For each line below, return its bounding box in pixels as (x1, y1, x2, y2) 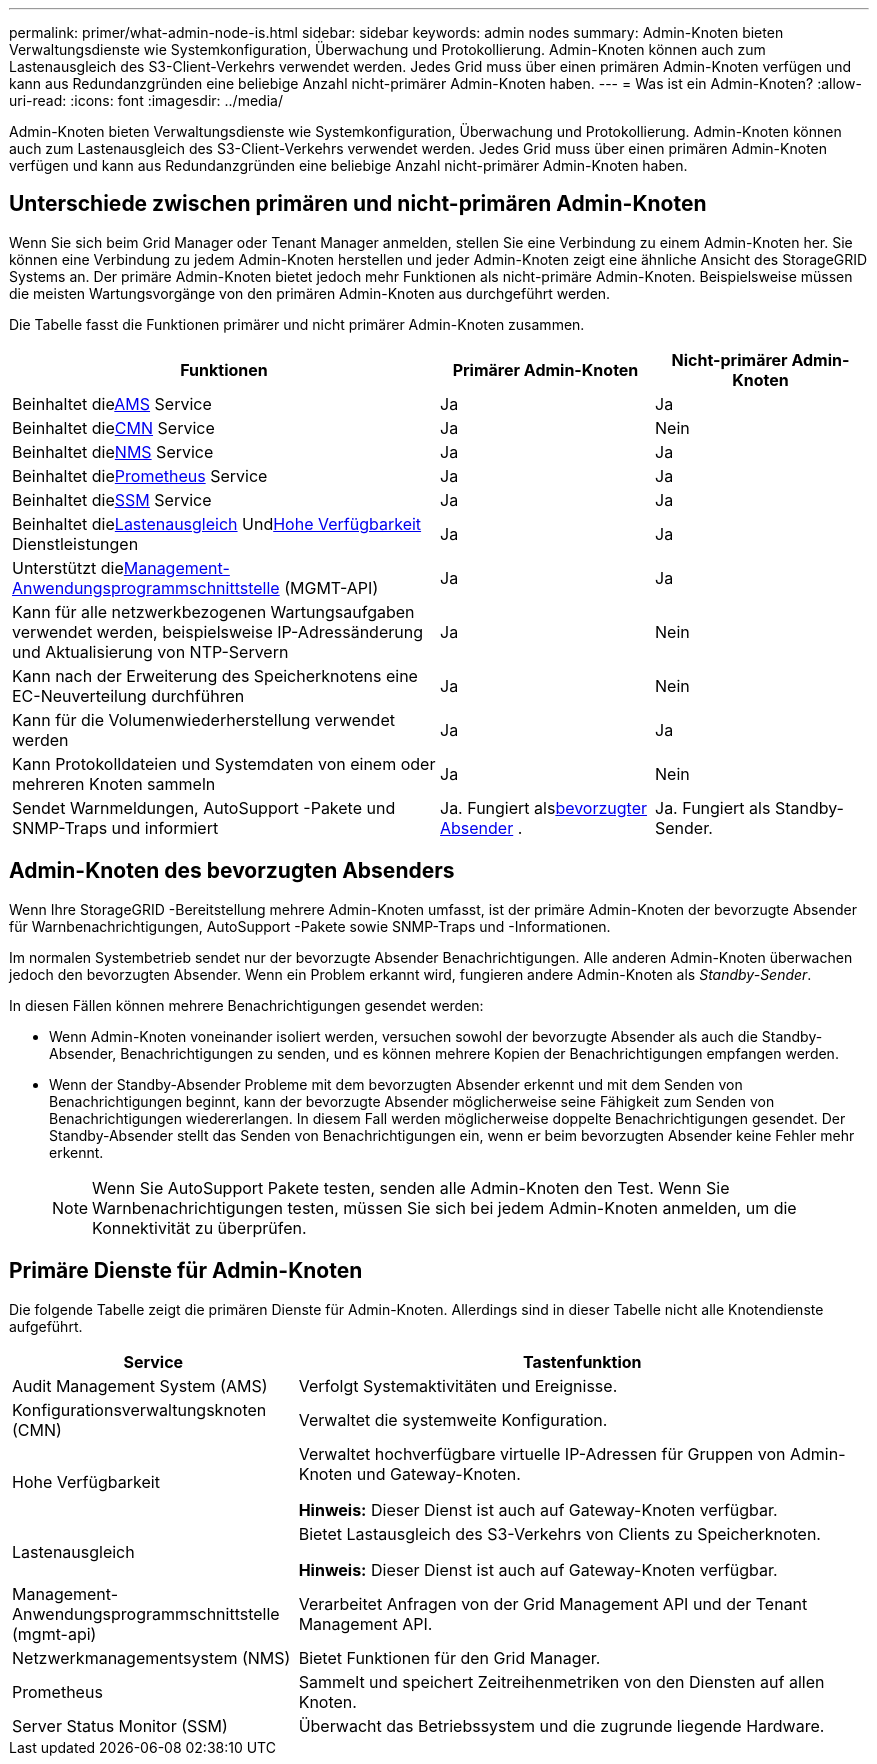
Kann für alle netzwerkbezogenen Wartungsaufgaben (12, 601, 415, 622)
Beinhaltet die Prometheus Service (12, 465, 268, 486)
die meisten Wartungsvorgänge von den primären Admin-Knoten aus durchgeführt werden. (9, 284, 611, 302)
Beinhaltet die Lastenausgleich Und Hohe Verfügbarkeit (12, 513, 422, 534)
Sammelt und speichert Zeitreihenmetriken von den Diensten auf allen (298, 1671, 825, 1692)
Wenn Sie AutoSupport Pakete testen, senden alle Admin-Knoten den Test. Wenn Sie (92, 1177, 730, 1198)
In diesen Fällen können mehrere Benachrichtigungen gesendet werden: (9, 996, 484, 1014)
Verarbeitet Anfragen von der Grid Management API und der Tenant (298, 1593, 808, 1614)
